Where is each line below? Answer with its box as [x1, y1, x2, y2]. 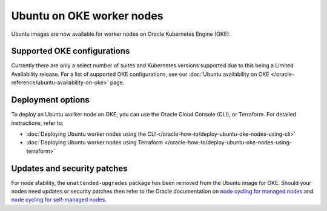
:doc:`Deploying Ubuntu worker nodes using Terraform [26, 139, 163, 146]
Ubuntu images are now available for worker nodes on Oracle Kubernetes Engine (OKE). [11, 30, 231, 38]
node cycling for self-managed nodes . [11, 196, 107, 203]
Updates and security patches [11, 163, 128, 173]
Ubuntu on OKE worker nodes [11, 9, 163, 22]
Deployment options [11, 95, 90, 105]
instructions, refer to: [11, 119, 64, 127]
